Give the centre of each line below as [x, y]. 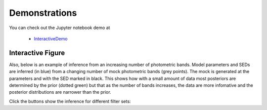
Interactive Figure [37, 53]
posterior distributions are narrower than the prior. [60, 92]
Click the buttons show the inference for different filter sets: [70, 101]
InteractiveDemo [51, 38]
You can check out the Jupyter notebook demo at [60, 28]
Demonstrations [43, 13]
